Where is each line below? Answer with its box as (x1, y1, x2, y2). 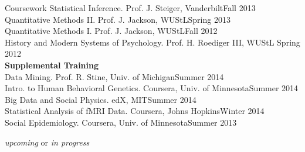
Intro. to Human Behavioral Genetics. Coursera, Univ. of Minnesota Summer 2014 (5, 82, 299, 94)
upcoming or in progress (5, 136, 90, 148)
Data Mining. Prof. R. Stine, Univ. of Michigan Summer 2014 (5, 70, 224, 82)
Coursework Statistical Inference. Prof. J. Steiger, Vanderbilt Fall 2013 (5, 2, 256, 13)
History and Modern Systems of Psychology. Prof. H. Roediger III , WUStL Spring (5, 36, 300, 48)
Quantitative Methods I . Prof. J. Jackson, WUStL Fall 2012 (5, 25, 218, 37)
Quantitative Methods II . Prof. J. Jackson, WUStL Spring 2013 (5, 13, 231, 25)
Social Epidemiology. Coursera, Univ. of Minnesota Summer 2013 (5, 116, 237, 128)
